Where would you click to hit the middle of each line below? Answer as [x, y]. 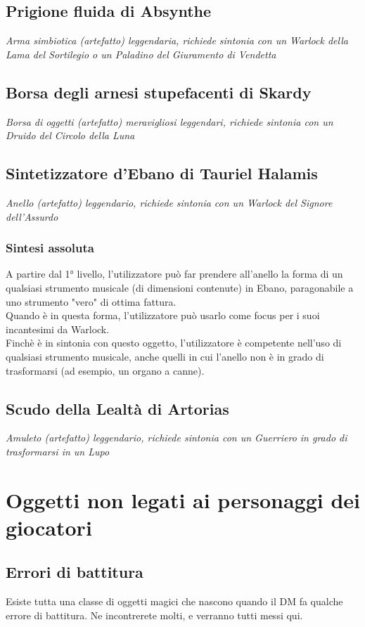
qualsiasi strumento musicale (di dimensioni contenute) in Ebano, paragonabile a [180, 287]
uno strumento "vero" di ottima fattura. [91, 301]
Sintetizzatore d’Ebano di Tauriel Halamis [162, 173]
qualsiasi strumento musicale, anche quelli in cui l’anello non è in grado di [165, 356]
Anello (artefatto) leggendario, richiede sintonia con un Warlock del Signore [169, 202]
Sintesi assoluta [50, 248]
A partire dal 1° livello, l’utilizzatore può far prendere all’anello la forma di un [174, 274]
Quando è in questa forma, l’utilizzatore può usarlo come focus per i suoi [163, 315]
